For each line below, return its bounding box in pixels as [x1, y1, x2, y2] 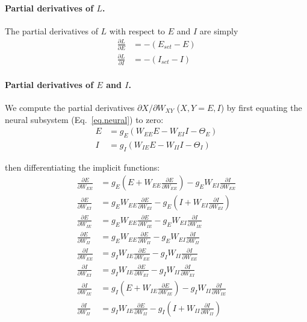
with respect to [109, 24, 166, 37]
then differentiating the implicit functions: [5, 160, 160, 173]
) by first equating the [220, 101, 302, 113]
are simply [199, 24, 238, 37]
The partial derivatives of [5, 24, 98, 37]
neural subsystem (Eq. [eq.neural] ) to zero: [5, 113, 164, 125]
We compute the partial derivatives [5, 101, 135, 113]
